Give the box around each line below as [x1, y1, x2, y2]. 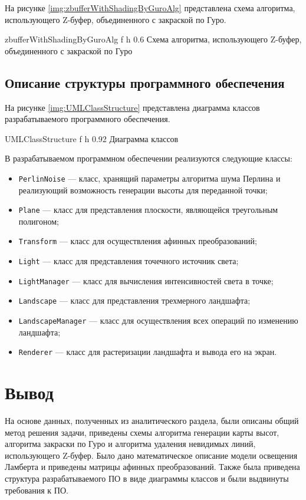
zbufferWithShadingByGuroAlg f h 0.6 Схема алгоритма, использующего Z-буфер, [5, 33, 302, 45]
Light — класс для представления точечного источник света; [18, 255, 239, 267]
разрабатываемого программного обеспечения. [5, 113, 170, 125]
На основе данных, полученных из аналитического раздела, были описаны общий [5, 415, 299, 427]
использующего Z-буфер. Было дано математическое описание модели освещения [5, 449, 298, 461]
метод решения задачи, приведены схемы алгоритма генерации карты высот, [5, 426, 279, 438]
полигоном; [18, 215, 59, 227]
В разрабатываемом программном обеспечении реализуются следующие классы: [5, 152, 292, 165]
